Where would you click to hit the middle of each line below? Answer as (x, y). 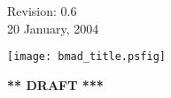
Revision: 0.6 (42, 11)
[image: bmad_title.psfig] (86, 57)
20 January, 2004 (53, 28)
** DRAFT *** (55, 84)
